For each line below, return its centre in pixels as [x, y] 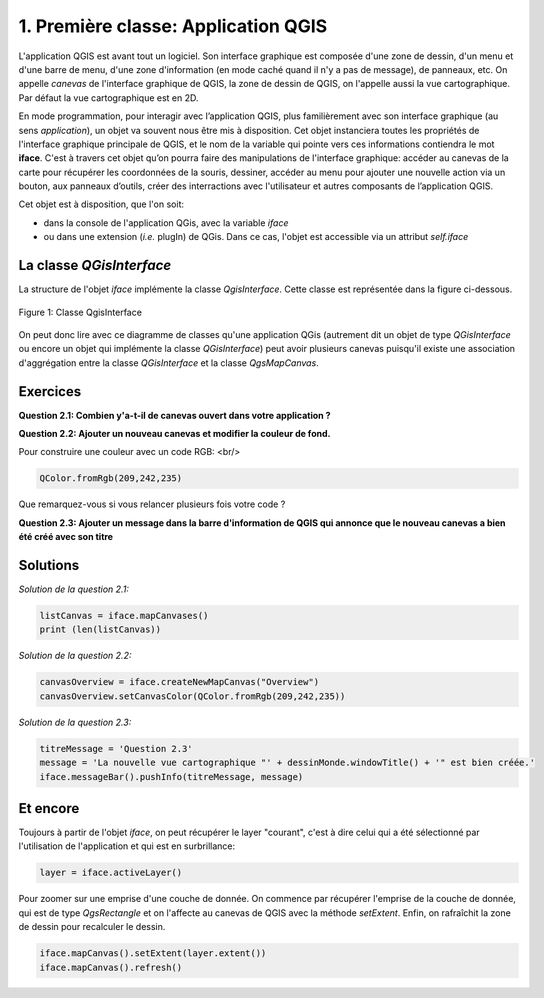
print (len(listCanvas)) [100, 629]
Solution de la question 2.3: [75, 722]
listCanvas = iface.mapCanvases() [124, 616]
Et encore [49, 808]
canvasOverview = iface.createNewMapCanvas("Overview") [179, 682]
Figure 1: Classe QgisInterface [80, 312]
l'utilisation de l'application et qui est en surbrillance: [126, 846]
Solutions [49, 565]
